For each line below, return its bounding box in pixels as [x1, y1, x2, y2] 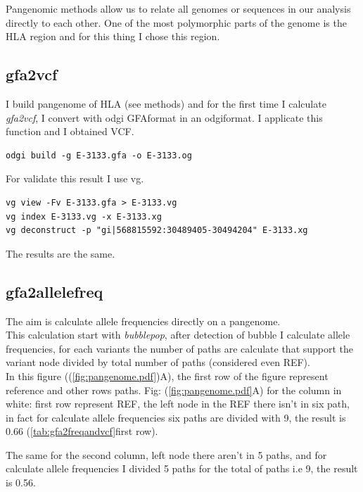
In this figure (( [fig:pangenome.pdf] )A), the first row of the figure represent [6, 368, 329, 383]
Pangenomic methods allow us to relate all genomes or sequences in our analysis [6, 1, 351, 15]
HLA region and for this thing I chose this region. [6, 29, 220, 44]
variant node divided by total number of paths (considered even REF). [6, 355, 310, 370]
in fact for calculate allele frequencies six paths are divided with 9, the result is [6, 410, 346, 424]
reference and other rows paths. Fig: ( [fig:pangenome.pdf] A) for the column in [6, 382, 342, 397]
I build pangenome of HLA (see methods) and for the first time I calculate [6, 96, 326, 111]
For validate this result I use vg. [6, 171, 144, 186]
